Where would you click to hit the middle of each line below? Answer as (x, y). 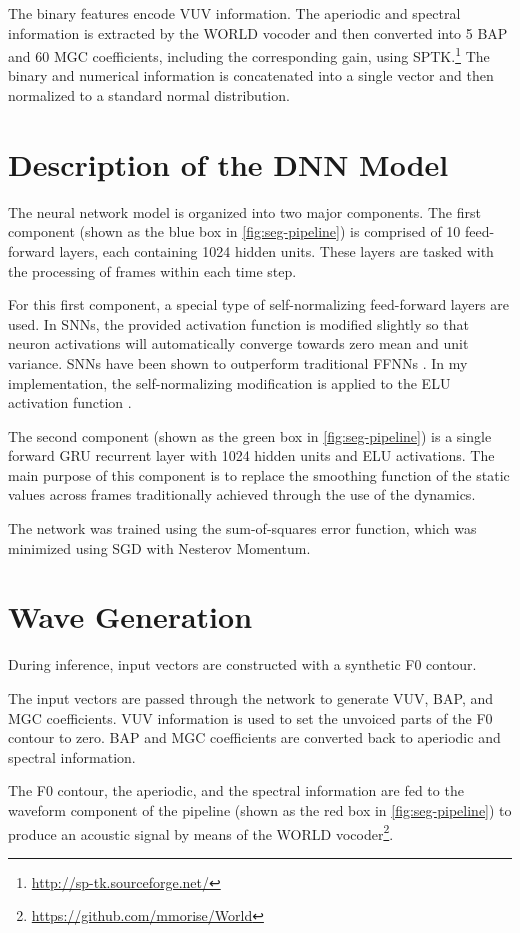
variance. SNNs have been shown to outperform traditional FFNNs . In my (238, 362)
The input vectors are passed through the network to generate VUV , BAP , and (250, 697)
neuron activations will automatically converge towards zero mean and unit (238, 343)
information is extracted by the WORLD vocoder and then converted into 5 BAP (258, 32)
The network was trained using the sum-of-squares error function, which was (242, 528)
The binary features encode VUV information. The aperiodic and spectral (234, 13)
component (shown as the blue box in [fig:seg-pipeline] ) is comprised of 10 (234, 231)
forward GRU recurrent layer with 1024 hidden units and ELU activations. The (251, 455)
